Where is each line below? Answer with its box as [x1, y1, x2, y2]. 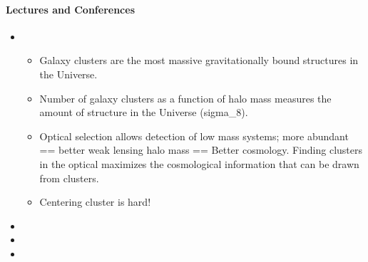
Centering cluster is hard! [39, 194, 151, 209]
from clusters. [39, 170, 99, 185]
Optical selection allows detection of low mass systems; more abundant [39, 128, 349, 143]
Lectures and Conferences [6, 1, 136, 16]
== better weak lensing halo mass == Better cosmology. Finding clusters [39, 142, 363, 157]
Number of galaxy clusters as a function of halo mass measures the [39, 90, 332, 105]
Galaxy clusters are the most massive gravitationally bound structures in [39, 53, 359, 68]
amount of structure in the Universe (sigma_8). [39, 105, 248, 120]
